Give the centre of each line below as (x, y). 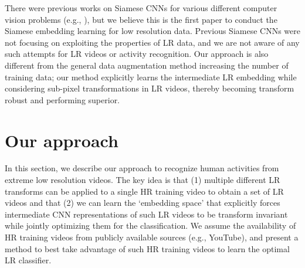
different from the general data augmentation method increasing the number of (147, 65)
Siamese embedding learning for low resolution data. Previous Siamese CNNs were (152, 31)
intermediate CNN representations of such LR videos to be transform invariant (146, 214)
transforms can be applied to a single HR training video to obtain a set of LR (144, 191)
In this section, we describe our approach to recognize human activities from (142, 168)
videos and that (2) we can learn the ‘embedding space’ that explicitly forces (143, 203)
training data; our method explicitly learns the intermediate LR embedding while (151, 77)
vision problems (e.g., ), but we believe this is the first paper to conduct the (141, 19)
